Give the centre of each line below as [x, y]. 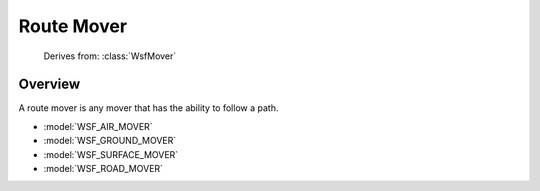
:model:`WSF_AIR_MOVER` [98, 126]
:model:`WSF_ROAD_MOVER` [103, 169]
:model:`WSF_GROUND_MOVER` [110, 141]
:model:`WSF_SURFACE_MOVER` [111, 154]
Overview [49, 84]
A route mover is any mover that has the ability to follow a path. [148, 108]
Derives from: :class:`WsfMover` [110, 56]
